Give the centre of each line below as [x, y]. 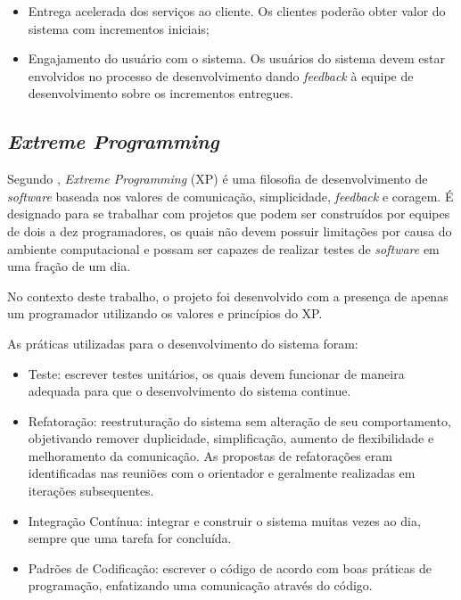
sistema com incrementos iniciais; [119, 28]
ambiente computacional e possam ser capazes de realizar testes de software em [223, 248]
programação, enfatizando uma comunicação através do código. [200, 585]
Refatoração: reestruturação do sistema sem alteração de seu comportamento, [239, 420]
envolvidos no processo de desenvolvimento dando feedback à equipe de [221, 75]
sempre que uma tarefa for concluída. [130, 538]
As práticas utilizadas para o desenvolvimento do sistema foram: [183, 343]
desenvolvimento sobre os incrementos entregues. [161, 93]
